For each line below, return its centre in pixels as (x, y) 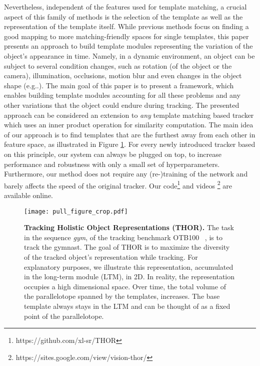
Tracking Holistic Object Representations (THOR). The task (129, 227)
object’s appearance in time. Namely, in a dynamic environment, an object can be (129, 55)
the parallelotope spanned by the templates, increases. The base (122, 296)
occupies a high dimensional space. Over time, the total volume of (125, 286)
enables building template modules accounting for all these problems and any (122, 95)
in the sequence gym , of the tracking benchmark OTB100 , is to (123, 237)
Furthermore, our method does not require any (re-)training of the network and (126, 174)
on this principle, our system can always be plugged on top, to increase (113, 154)
